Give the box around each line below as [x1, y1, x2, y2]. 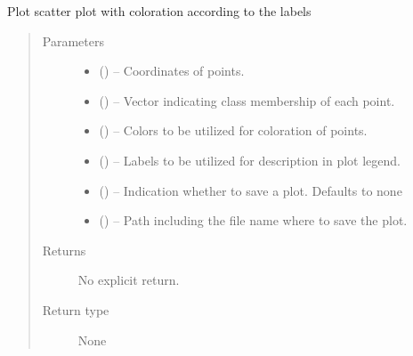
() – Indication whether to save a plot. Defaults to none [99, 181, 402, 199]
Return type [42, 300, 109, 319]
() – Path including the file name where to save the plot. [99, 211, 408, 230]
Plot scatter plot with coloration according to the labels [7, 2, 312, 20]
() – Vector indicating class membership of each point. [99, 91, 395, 109]
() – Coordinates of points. [99, 61, 245, 80]
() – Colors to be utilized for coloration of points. [99, 121, 368, 140]
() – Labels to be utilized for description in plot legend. [99, 150, 401, 169]
